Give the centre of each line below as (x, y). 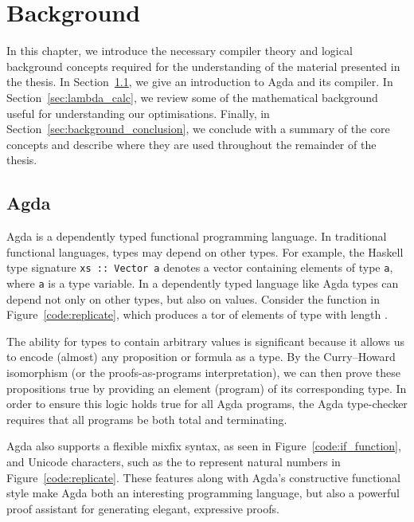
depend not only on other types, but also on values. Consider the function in (193, 298)
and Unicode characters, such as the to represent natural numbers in (174, 461)
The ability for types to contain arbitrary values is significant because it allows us (206, 341)
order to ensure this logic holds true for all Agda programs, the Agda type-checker (207, 404)
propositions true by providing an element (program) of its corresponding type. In (207, 388)
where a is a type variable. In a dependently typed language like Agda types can (203, 283)
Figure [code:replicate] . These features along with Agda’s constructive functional (203, 477)
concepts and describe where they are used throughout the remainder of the (191, 144)
